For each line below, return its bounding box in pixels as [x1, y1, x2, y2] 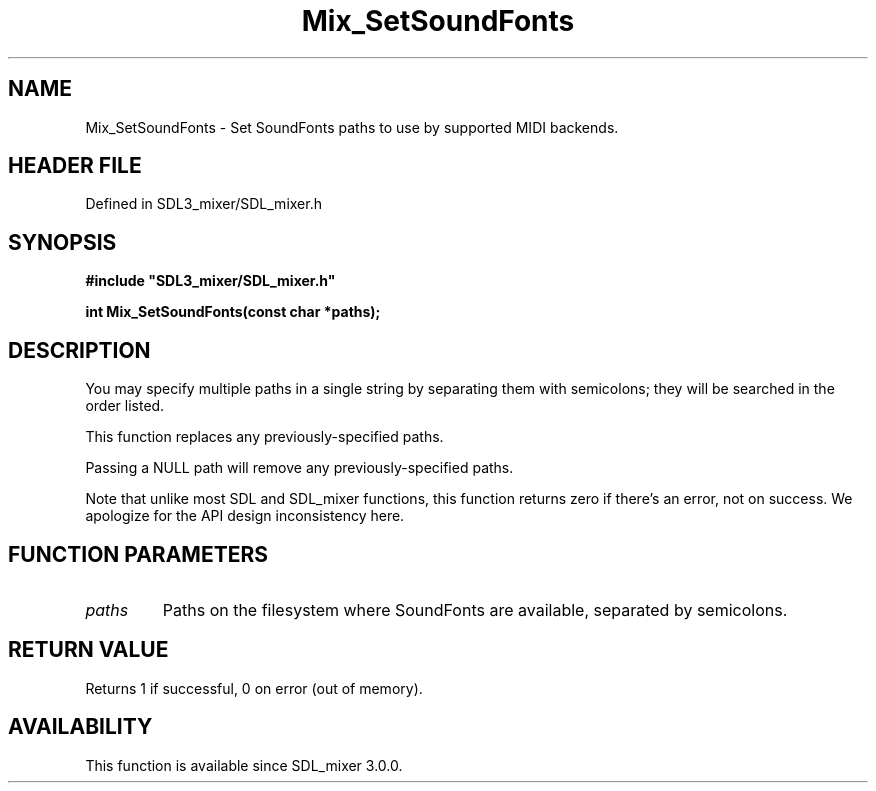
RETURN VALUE [8, 637, 169, 663]
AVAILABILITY [8, 714, 153, 740]
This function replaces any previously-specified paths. [85, 428, 444, 446]
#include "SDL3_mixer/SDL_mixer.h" [85, 272, 336, 290]
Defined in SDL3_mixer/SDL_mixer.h [85, 195, 322, 213]
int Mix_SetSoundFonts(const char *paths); [85, 303, 381, 321]
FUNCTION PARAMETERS [8, 541, 268, 567]
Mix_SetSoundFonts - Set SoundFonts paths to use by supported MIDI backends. [85, 118, 619, 136]
